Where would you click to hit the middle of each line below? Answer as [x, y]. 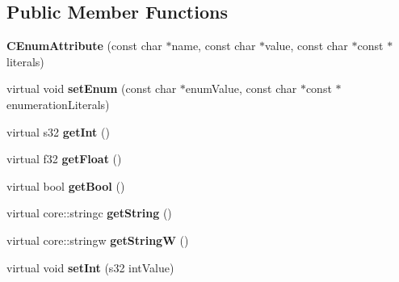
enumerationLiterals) [58, 104]
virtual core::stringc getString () [89, 213]
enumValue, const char [241, 88]
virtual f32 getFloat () [64, 159]
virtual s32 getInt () [58, 131]
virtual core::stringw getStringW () [98, 240]
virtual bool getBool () [66, 185]
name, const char [214, 46]
